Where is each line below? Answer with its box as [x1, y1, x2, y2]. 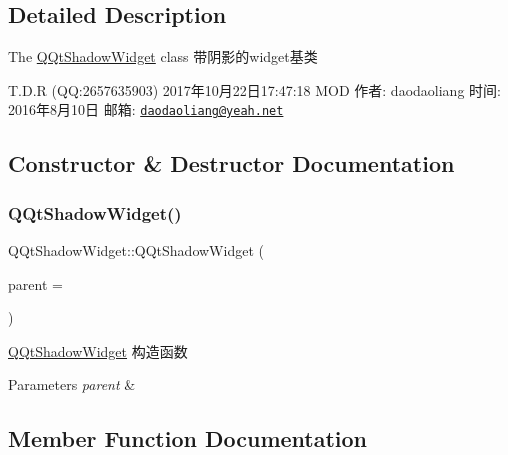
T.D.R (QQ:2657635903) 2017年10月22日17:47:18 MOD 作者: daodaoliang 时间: [8, 79, 501, 100]
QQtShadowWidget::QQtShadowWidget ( [8, 240, 264, 261]
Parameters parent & [8, 374, 136, 395]
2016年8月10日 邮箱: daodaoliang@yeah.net [8, 99, 284, 120]
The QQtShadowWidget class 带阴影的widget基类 [8, 46, 318, 67]
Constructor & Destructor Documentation [8, 148, 455, 179]
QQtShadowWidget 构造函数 [8, 340, 188, 361]
